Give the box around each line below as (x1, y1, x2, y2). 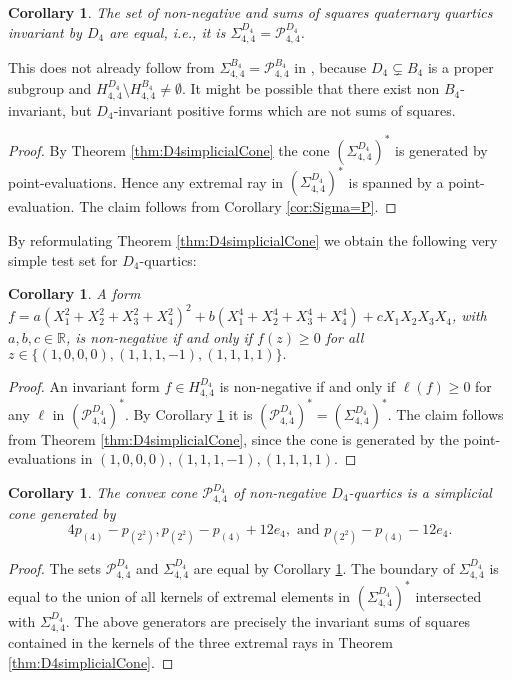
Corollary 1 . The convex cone (8, 482, 198, 503)
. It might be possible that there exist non (181, 78, 440, 99)
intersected (415, 585, 482, 606)
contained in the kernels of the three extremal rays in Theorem (8, 631, 393, 652)
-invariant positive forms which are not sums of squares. (113, 99, 456, 120)
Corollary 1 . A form (8, 283, 141, 304)
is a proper (427, 57, 494, 78)
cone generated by (8, 503, 116, 524)
